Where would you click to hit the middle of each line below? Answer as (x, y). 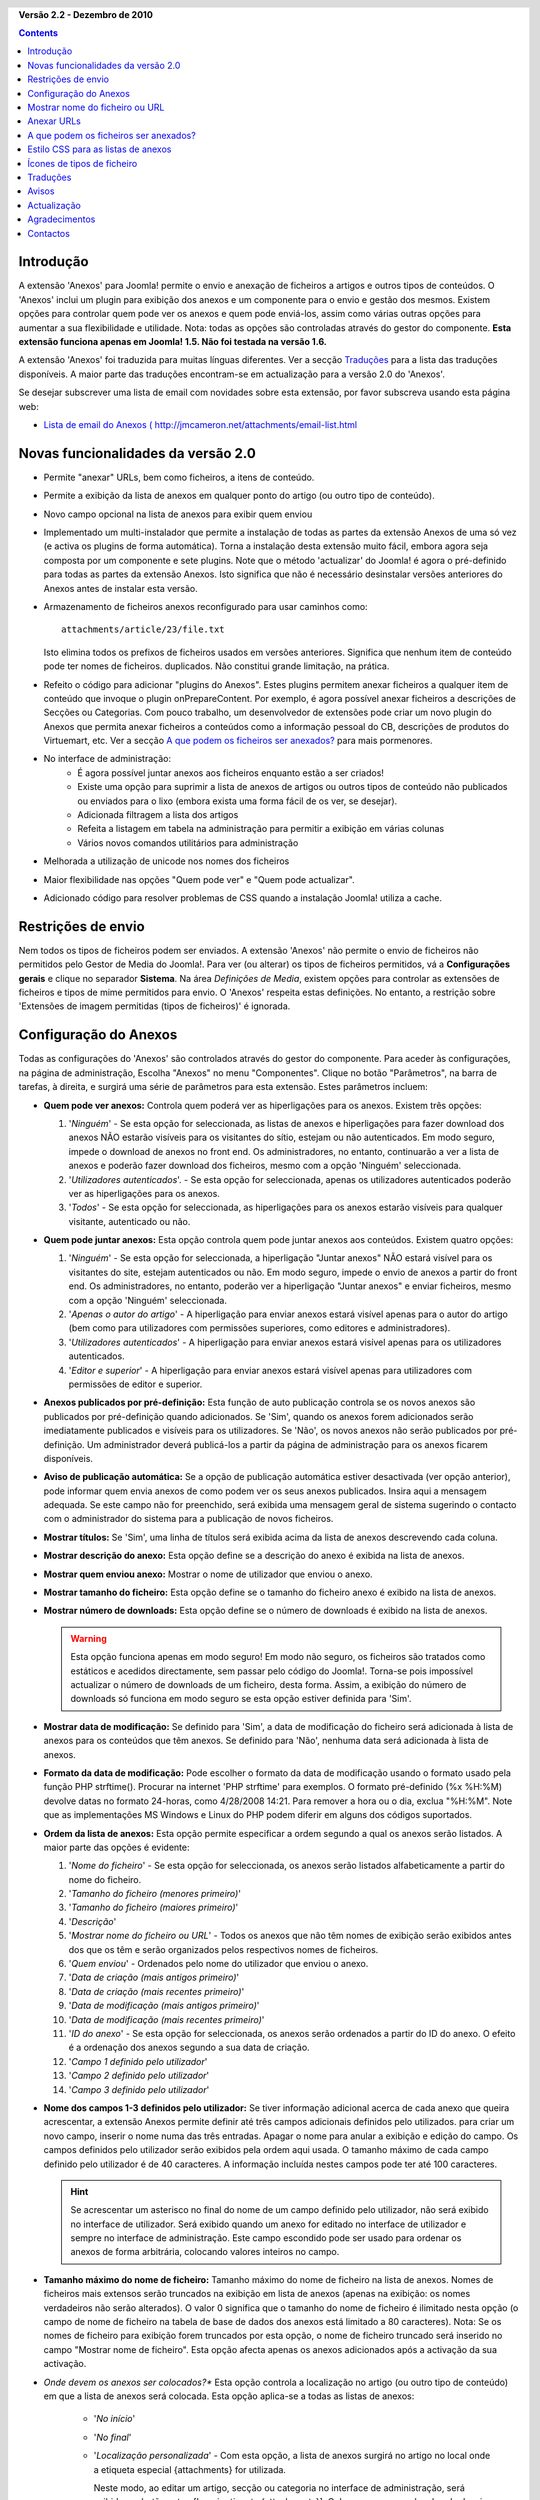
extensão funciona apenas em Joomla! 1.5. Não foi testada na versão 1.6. (172, 341)
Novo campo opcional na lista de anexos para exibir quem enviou (178, 514)
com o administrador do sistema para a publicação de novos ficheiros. (188, 1519)
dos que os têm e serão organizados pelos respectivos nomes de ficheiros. (223, 1949)
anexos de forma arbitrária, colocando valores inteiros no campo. (205, 2252)
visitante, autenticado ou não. (129, 1221)
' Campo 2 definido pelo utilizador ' (139, 2076)
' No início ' (114, 2419)
